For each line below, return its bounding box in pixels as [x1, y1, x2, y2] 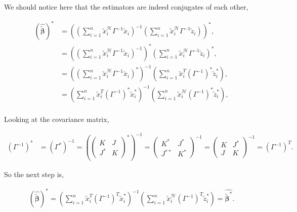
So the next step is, [4, 168, 64, 179]
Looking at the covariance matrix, [4, 113, 109, 124]
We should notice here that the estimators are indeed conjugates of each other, [4, 2, 248, 12]
